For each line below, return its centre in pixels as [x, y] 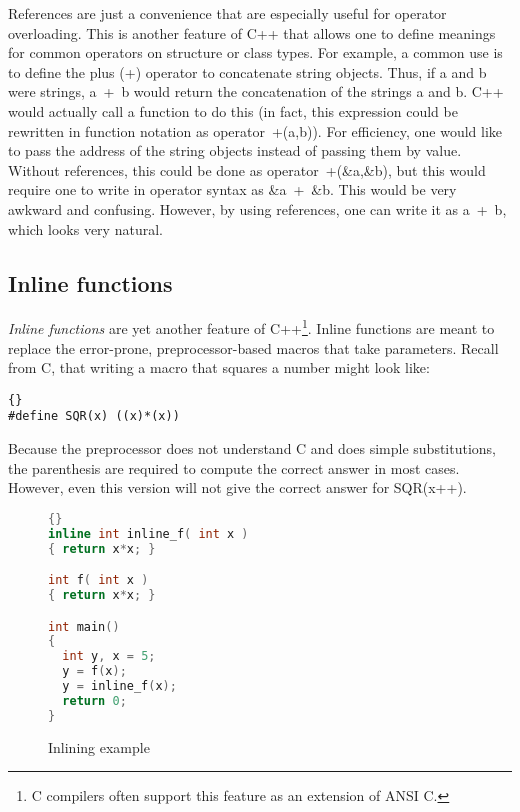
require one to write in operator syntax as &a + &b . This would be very [232, 189]
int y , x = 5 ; [109, 656]
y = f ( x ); [94, 671]
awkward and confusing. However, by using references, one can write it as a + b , [257, 208]
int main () [84, 626]
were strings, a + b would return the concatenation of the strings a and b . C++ [256, 91]
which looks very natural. [85, 228]
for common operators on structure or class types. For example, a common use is [255, 52]
